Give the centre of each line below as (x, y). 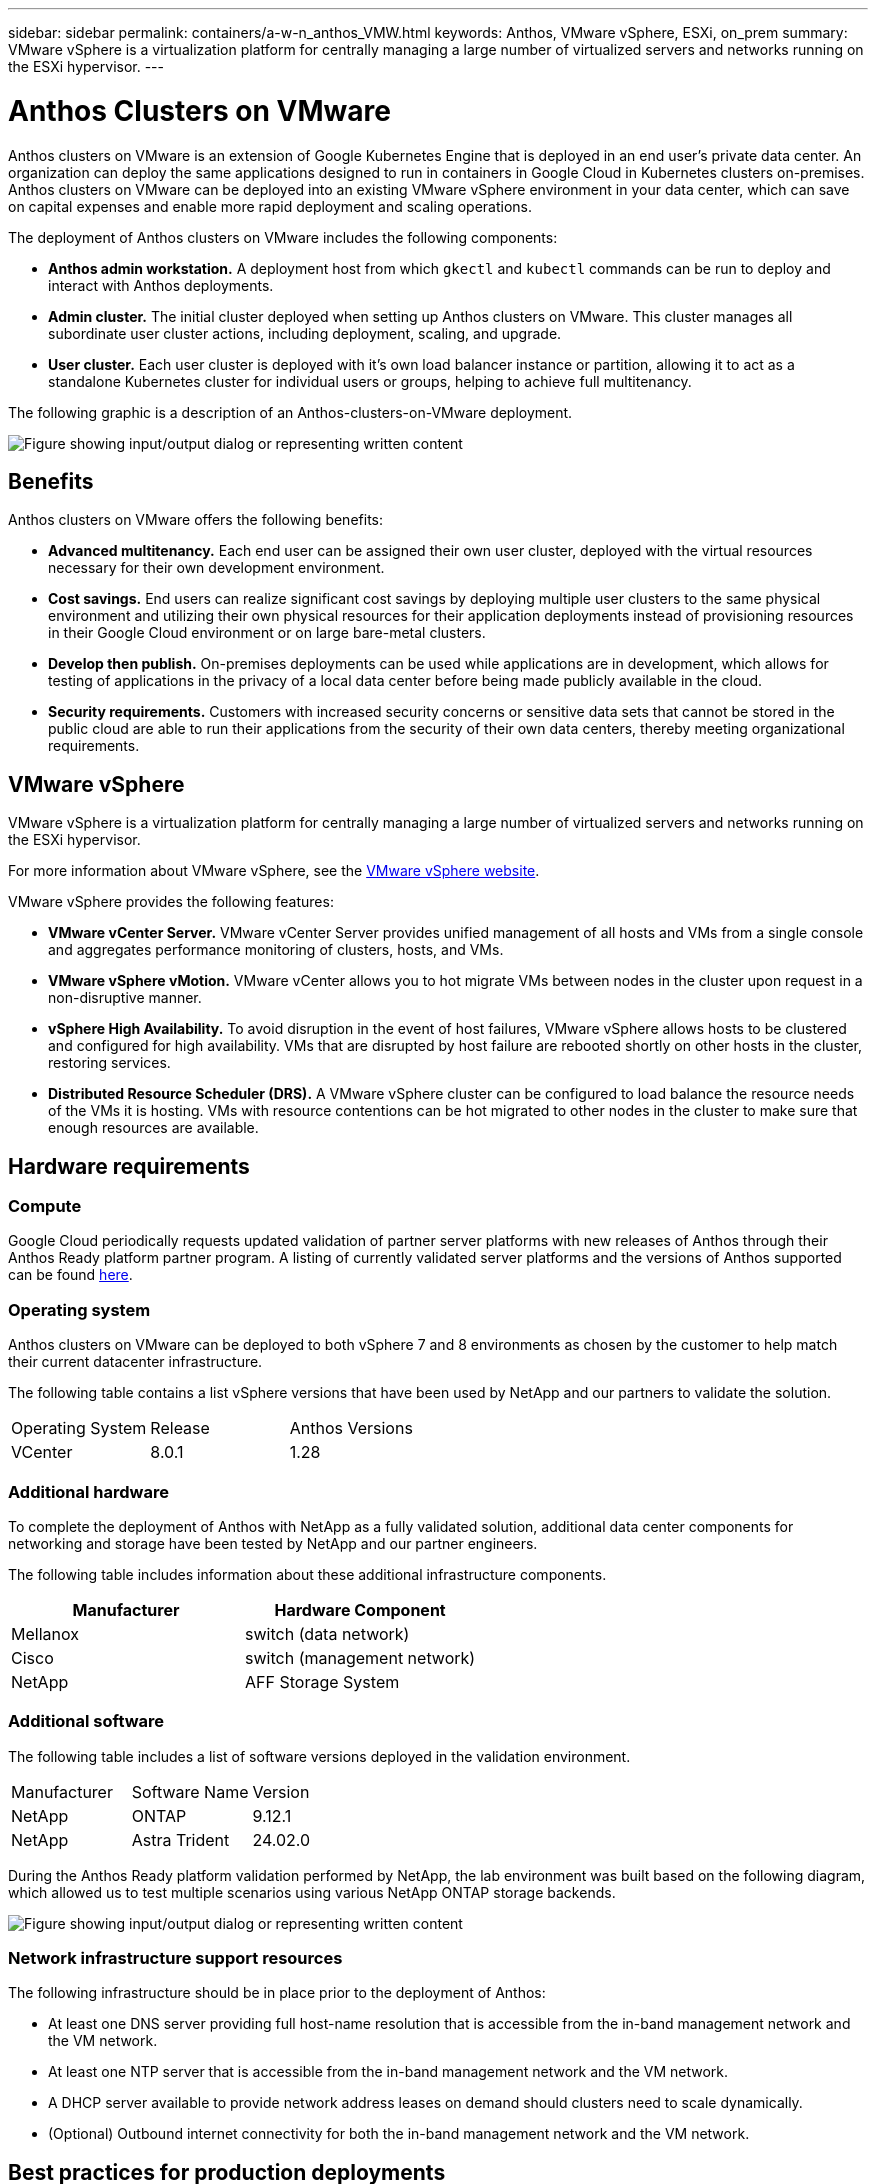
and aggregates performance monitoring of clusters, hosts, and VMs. (276, 950)
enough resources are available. (153, 1128)
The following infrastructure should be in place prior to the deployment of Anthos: (277, 1993)
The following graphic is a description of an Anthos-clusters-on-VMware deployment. (290, 412)
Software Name (190, 1791)
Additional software (86, 1721)
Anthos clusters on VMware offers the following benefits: (195, 520)
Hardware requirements (129, 1166)
